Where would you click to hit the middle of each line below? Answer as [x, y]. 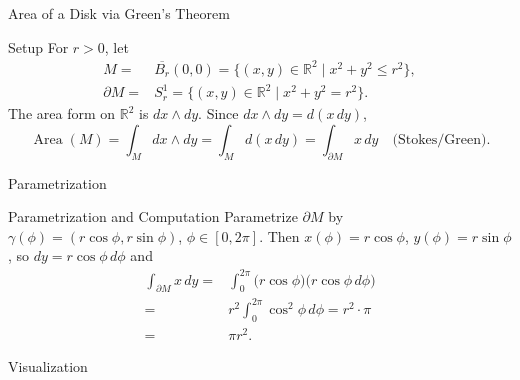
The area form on [62, 113]
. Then [279, 235]
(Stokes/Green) [439, 139]
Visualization [48, 365]
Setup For [38, 46]
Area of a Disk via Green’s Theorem [119, 13]
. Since [218, 113]
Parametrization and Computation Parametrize [153, 216]
